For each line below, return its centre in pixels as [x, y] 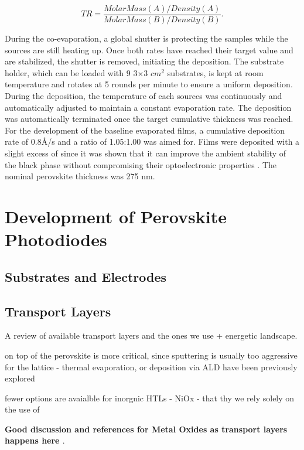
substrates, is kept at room [215, 72]
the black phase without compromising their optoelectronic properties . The [141, 164]
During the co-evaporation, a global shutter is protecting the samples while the [146, 38]
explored [20, 378]
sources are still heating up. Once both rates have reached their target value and [149, 50]
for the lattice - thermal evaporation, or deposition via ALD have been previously [151, 367]
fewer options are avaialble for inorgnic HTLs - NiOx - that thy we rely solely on [150, 398]
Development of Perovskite [116, 216]
